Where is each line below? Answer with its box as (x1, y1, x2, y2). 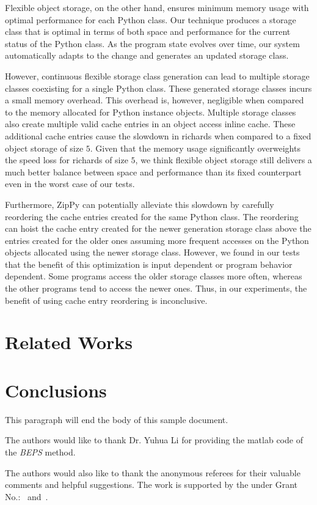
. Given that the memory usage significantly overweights (90, 141, 301, 154)
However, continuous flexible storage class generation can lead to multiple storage (5, 69, 310, 82)
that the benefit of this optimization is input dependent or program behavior (5, 257, 293, 270)
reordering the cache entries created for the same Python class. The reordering (5, 210, 299, 223)
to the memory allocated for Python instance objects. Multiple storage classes (5, 105, 296, 118)
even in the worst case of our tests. (5, 177, 135, 190)
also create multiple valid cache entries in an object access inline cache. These (5, 117, 296, 130)
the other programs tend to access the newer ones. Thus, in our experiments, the (5, 282, 307, 295)
